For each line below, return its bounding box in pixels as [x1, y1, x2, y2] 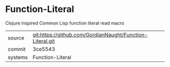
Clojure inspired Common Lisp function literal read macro [5, 20, 124, 26]
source [8, 34, 24, 41]
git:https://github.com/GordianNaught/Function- [32, 31, 148, 38]
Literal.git [32, 37, 55, 44]
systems [8, 53, 28, 60]
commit [8, 45, 26, 52]
